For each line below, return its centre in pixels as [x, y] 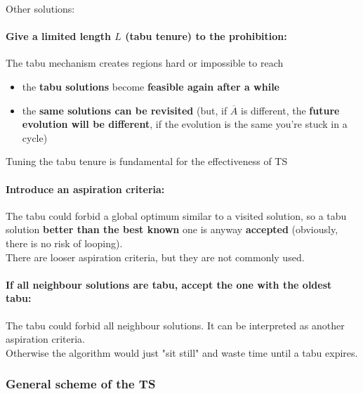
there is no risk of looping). [64, 243]
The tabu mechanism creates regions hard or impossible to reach [145, 63]
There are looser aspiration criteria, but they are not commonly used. [155, 257]
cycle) [35, 137]
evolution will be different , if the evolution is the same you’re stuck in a [185, 124]
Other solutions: [40, 8]
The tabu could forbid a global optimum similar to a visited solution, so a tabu [176, 215]
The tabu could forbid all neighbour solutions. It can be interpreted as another [175, 325]
